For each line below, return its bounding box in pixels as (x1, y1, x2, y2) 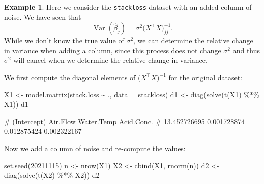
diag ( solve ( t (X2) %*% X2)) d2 (4, 170, 100, 180)
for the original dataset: (168, 72, 242, 83)
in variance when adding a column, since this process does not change (4, 45, 221, 55)
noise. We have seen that (4, 11, 81, 22)
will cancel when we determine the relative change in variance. (13, 55, 208, 65)
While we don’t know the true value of (4, 35, 124, 46)
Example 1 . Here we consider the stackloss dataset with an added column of (4, 2, 252, 12)
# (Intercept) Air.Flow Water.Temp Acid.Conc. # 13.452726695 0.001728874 (4, 116, 245, 126)
